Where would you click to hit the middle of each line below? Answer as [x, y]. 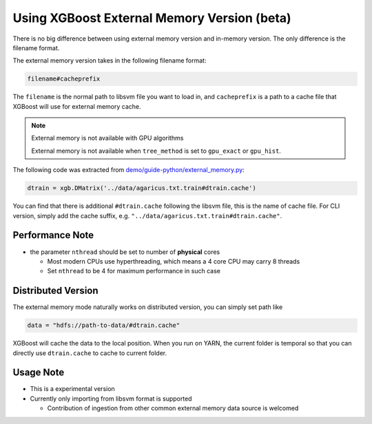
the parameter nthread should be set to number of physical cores [125, 252]
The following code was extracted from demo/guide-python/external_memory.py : [128, 170]
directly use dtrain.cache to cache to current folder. [90, 353]
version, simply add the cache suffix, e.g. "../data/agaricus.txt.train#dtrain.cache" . [147, 215]
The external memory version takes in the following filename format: [110, 61]
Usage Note [39, 373]
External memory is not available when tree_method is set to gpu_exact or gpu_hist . [156, 151]
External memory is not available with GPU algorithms [107, 138]
